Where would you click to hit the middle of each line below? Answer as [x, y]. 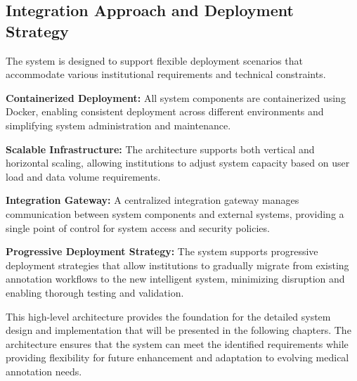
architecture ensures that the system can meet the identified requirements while [177, 343]
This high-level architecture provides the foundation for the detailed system [168, 316]
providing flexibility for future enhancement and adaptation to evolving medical [177, 357]
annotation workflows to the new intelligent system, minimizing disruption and [175, 279]
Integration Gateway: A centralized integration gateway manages [152, 200]
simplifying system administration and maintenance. [118, 125]
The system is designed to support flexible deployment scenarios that [154, 60]
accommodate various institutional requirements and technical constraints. [166, 74]
